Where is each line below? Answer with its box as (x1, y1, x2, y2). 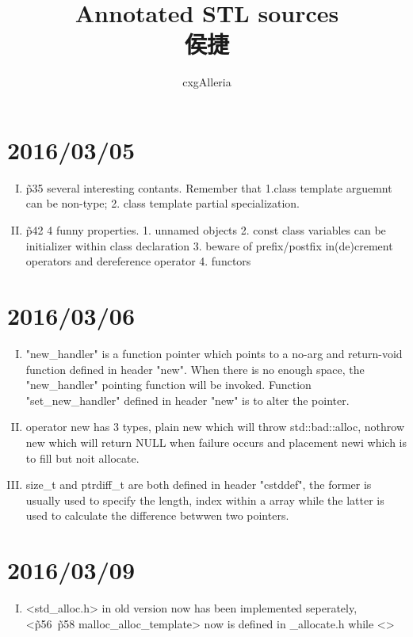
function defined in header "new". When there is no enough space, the (25, 360, 365, 377)
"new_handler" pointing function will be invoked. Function (25, 376, 312, 393)
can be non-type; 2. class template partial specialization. (25, 195, 300, 212)
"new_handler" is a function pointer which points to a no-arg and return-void (25, 345, 403, 361)
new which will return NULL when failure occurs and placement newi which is (25, 433, 407, 450)
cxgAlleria (182, 74, 231, 90)
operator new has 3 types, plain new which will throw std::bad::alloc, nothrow (25, 418, 404, 435)
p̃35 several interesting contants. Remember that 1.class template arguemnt (25, 179, 392, 196)
